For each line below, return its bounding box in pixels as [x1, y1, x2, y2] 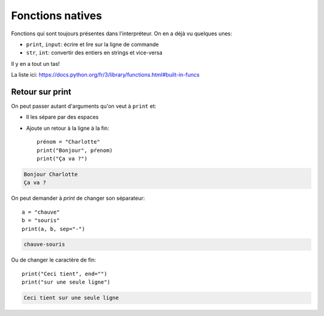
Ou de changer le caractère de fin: [11, 256, 96, 263]
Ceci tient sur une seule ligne [23, 294, 119, 302]
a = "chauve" [22, 208, 60, 215]
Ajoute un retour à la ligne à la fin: [26, 124, 109, 132]
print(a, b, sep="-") [22, 225, 85, 232]
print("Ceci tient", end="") [22, 270, 107, 277]
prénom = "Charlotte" [37, 138, 100, 145]
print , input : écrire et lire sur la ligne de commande [26, 41, 159, 48]
